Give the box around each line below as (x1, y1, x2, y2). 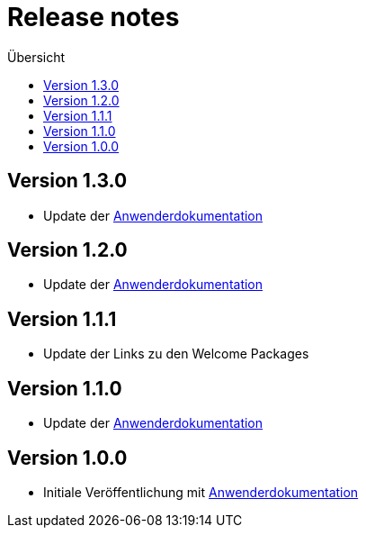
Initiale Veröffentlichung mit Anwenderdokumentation (43, 484, 359, 500)
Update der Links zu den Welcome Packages (43, 346, 309, 362)
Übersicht (7, 49, 66, 65)
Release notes (7, 2, 180, 32)
